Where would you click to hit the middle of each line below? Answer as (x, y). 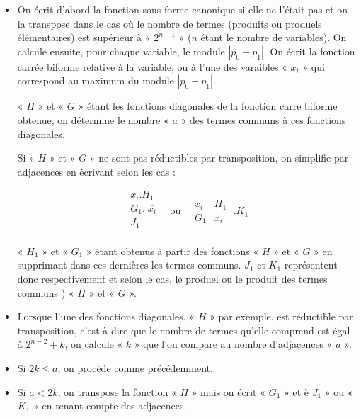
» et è (297, 391)
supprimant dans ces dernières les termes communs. (129, 265)
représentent (311, 265)
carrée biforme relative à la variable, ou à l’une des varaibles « (152, 66)
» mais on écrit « (229, 391)
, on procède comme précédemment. (135, 367)
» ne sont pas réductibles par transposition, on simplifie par (219, 158)
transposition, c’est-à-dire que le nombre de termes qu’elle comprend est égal (184, 330)
